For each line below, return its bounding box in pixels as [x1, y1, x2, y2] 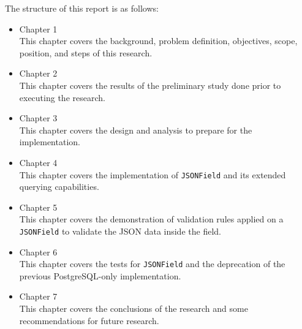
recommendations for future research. [19, 314, 159, 327]
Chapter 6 [19, 245, 58, 258]
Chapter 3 [19, 112, 58, 124]
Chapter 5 [19, 200, 58, 213]
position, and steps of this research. [19, 46, 153, 59]
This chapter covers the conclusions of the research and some [19, 302, 248, 315]
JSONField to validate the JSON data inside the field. [19, 224, 221, 237]
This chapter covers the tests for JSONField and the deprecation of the [19, 257, 285, 270]
